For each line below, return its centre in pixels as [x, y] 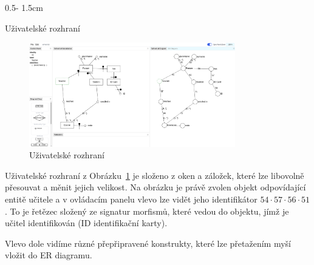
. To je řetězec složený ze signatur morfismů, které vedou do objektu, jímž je [147, 211]
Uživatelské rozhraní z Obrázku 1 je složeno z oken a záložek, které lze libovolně [155, 175]
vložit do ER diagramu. [49, 255]
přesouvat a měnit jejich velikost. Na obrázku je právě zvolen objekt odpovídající [155, 187]
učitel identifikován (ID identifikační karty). [86, 223]
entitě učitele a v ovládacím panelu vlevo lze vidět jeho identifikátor [131, 199]
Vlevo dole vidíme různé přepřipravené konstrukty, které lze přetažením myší [148, 243]
